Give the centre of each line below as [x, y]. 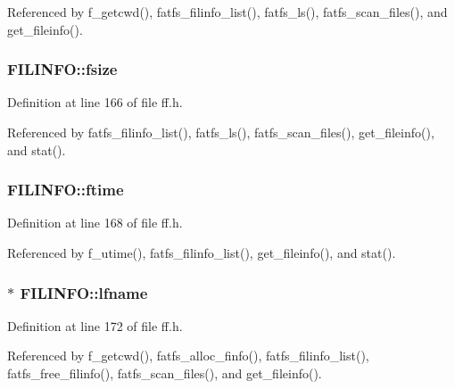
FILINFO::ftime [66, 190]
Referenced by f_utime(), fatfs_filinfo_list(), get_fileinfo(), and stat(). [202, 252]
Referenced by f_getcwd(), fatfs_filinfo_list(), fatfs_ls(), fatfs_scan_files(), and [227, 12]
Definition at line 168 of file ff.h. [95, 223]
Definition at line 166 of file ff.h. [95, 102]
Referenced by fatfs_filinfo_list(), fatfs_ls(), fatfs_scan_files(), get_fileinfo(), [221, 132]
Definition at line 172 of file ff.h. [95, 325]
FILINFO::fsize [62, 69]
